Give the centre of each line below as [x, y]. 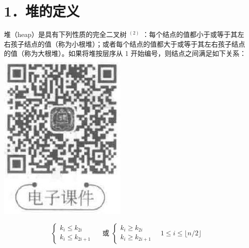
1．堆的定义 [42, 11]
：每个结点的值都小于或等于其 [190, 34]
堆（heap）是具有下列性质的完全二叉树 [65, 34]
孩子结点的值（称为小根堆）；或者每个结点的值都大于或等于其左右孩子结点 [128, 44]
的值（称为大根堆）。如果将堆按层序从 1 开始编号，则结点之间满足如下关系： [125, 53]
